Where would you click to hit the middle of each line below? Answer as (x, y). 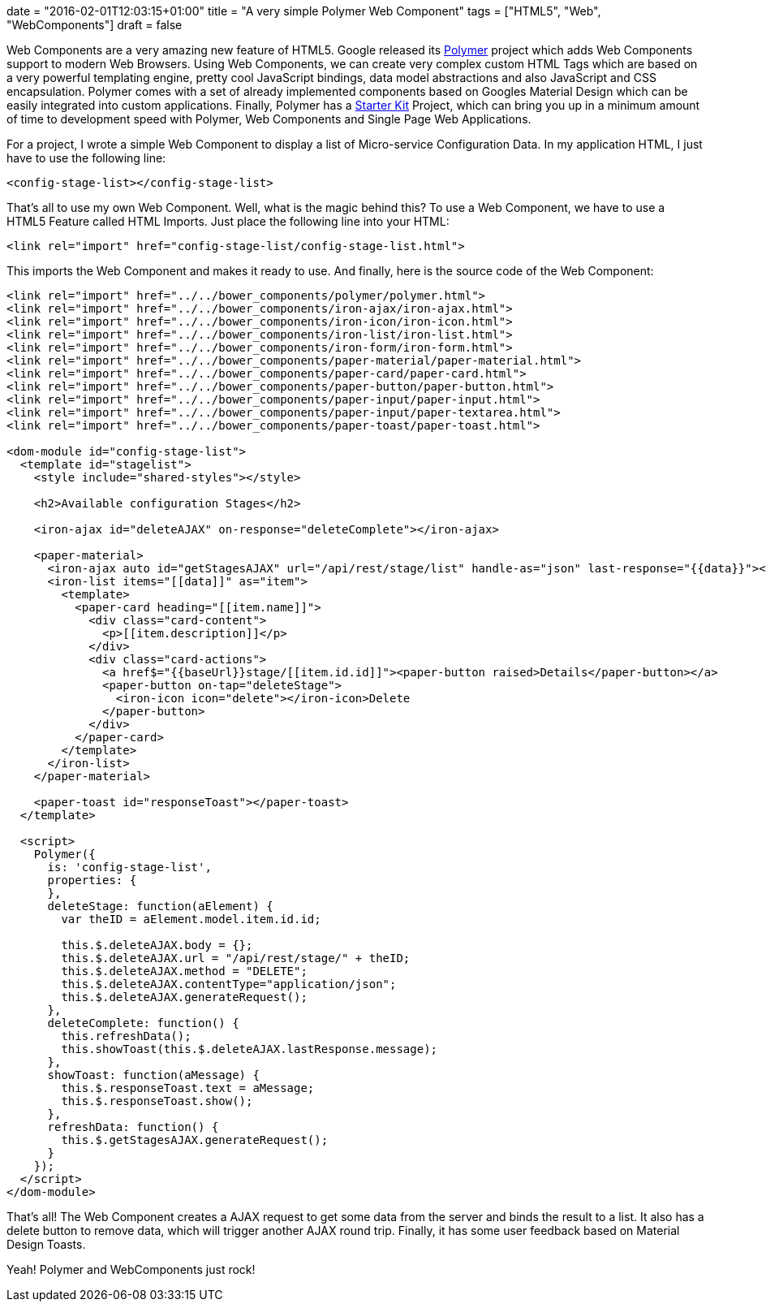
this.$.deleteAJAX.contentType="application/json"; (229, 984)
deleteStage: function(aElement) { (160, 906)
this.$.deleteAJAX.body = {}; (157, 945)
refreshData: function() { (133, 1127)
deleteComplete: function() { (143, 1023)
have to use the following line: (86, 158)
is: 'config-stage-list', (129, 867)
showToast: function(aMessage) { (153, 1075)
